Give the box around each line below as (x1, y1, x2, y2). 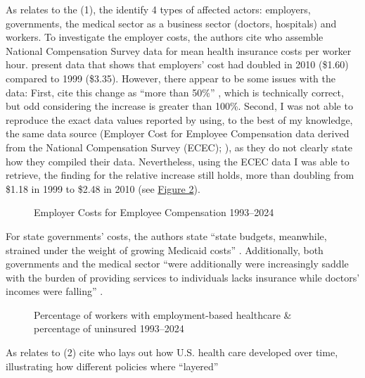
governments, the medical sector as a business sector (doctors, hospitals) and (6, 15, 337, 30)
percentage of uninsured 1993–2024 (34, 321, 184, 336)
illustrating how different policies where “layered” (6, 358, 219, 373)
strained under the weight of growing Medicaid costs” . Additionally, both (6, 242, 324, 257)
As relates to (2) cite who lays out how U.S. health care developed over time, (6, 345, 338, 360)
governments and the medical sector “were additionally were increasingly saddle (6, 256, 349, 271)
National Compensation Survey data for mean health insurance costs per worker (6, 43, 352, 58)
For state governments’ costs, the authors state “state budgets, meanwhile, (6, 228, 327, 243)
